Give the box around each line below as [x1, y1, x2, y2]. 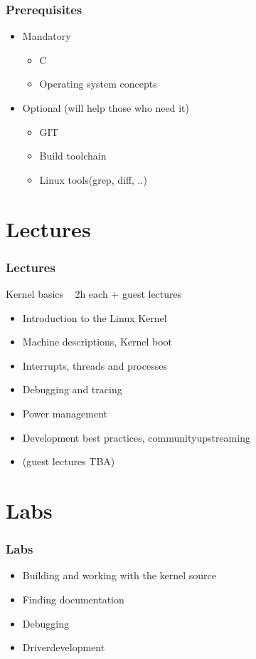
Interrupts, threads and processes [22, 358, 167, 373]
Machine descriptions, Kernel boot [22, 334, 173, 349]
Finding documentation [22, 591, 124, 606]
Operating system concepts [39, 76, 157, 91]
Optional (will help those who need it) [22, 100, 190, 115]
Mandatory [22, 28, 71, 43]
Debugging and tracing [22, 382, 122, 397]
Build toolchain [39, 148, 107, 163]
